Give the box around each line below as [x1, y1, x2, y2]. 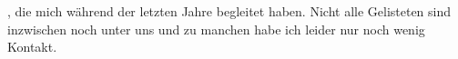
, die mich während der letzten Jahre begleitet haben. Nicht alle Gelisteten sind [7, 2, 452, 20]
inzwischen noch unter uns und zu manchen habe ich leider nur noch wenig [7, 19, 425, 38]
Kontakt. [7, 37, 57, 56]
